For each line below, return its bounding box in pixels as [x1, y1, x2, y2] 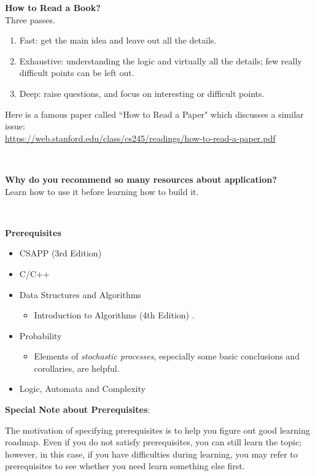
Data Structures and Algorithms [19, 288, 141, 301]
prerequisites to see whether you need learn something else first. [5, 459, 245, 472]
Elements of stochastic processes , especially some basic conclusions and [34, 350, 300, 363]
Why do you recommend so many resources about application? [5, 172, 277, 185]
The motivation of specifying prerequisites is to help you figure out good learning [5, 423, 310, 436]
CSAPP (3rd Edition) [19, 247, 102, 259]
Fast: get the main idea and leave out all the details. [19, 34, 217, 47]
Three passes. [5, 13, 55, 26]
